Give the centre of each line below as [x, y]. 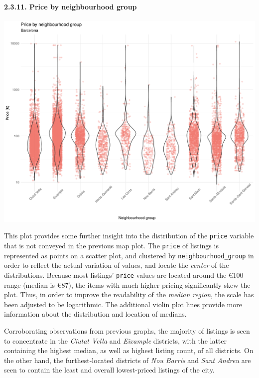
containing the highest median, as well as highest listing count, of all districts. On [129, 350]
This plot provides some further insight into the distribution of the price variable [129, 236]
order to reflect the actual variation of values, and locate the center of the [117, 265]
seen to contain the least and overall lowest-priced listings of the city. [109, 370]
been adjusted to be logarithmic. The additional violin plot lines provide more [123, 304]
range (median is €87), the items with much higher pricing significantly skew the [127, 284]
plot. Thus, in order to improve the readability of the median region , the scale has [129, 294]
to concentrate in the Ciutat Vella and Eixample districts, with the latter [115, 340]
